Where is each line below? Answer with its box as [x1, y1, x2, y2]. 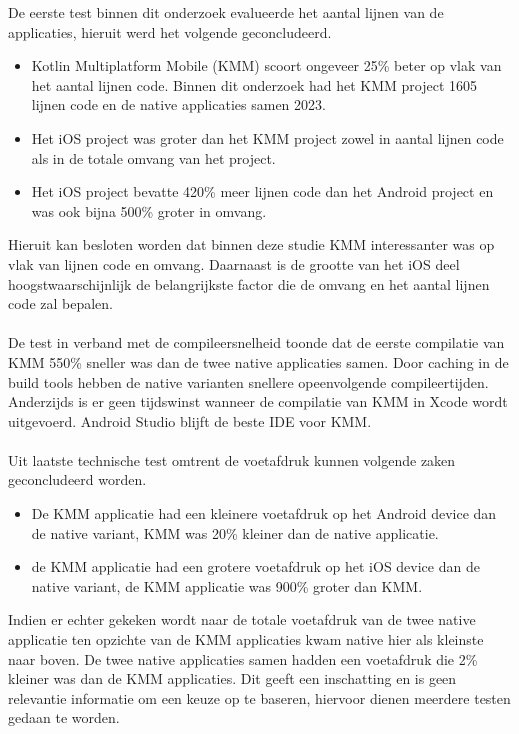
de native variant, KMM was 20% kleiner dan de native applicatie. [31, 522, 439, 543]
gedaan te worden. [8, 707, 120, 728]
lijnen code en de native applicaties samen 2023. [31, 94, 326, 115]
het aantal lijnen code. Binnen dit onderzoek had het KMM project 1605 [31, 74, 477, 95]
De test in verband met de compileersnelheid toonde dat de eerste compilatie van [8, 332, 505, 353]
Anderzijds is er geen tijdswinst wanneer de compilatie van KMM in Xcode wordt [8, 391, 508, 412]
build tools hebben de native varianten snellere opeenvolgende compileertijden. [8, 371, 489, 392]
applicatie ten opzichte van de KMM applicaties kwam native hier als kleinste [8, 629, 484, 650]
